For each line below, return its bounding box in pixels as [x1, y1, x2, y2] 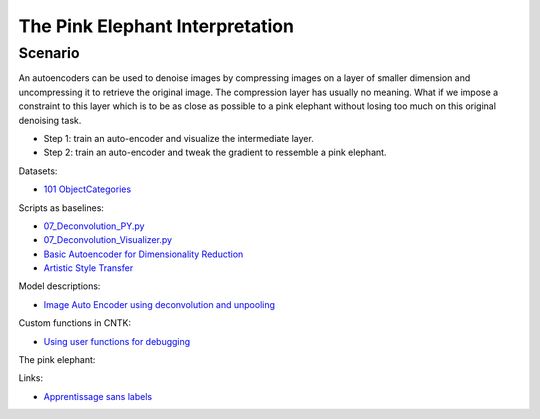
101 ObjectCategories [43, 183, 132, 195]
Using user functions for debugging [43, 335, 191, 347]
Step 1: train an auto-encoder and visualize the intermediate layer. [43, 132, 314, 144]
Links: [18, 372, 44, 384]
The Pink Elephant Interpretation [18, 15, 295, 37]
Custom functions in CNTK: [18, 317, 132, 329]
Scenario [18, 44, 80, 62]
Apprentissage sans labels [43, 390, 153, 402]
